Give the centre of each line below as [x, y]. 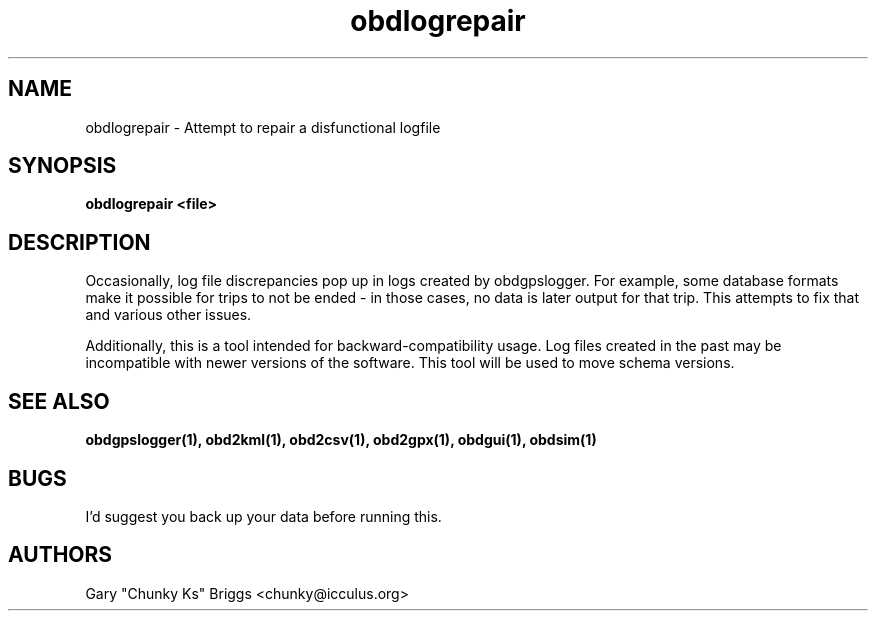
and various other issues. [168, 315]
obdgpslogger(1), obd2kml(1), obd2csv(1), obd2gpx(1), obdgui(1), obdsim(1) [341, 440]
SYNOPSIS [62, 166]
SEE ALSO [59, 401]
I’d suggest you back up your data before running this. [263, 516]
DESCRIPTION [79, 242]
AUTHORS [60, 555]
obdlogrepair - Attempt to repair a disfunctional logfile [263, 127]
